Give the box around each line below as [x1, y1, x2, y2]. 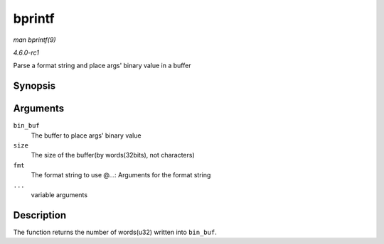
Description [13, 209, 67, 221]
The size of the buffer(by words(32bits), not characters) [31, 151, 195, 160]
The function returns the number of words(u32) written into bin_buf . [13, 228, 217, 236]
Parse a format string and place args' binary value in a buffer [13, 61, 191, 70]
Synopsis [13, 80, 56, 92]
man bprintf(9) [13, 35, 56, 44]
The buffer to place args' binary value [31, 131, 142, 140]
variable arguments [31, 190, 88, 199]
